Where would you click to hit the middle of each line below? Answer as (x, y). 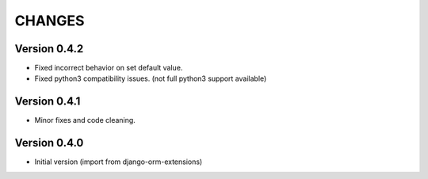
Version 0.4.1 (48, 102)
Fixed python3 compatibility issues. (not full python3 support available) (151, 78)
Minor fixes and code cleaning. (85, 120)
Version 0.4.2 (49, 49)
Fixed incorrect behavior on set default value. (109, 68)
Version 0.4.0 (49, 143)
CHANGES (50, 21)
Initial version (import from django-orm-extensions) (118, 162)
